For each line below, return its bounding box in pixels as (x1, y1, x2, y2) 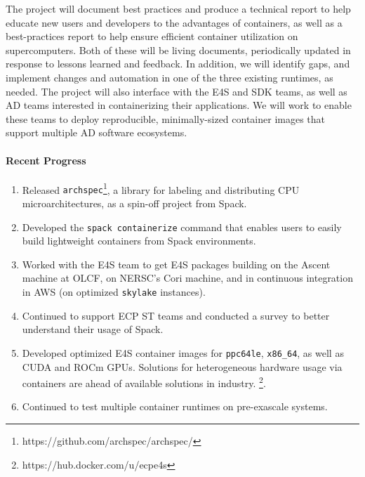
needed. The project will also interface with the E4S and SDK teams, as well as (6, 84, 347, 98)
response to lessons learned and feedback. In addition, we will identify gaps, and (6, 56, 350, 71)
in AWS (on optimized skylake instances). (22, 285, 206, 299)
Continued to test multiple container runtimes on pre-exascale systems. (22, 399, 328, 414)
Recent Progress (6, 152, 86, 167)
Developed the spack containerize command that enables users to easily (22, 219, 342, 234)
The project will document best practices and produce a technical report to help (6, 1, 351, 15)
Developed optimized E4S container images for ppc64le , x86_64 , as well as (22, 345, 344, 360)
